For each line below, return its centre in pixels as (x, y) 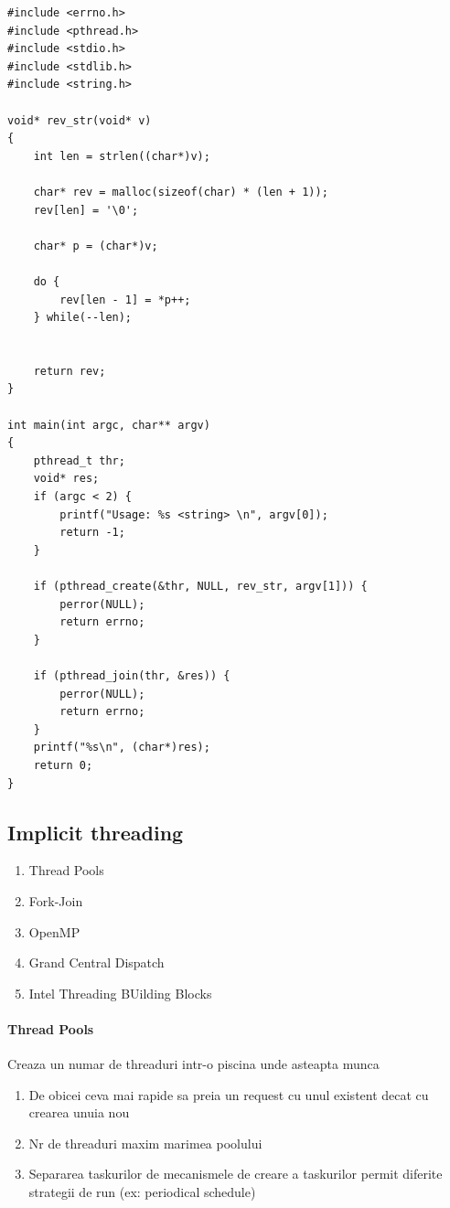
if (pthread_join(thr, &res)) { (132, 675)
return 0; (63, 765)
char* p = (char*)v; (96, 246)
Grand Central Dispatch (96, 962)
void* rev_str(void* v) (80, 120)
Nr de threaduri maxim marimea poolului (145, 1143)
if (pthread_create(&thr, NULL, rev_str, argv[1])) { (200, 586)
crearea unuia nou (79, 1112)
